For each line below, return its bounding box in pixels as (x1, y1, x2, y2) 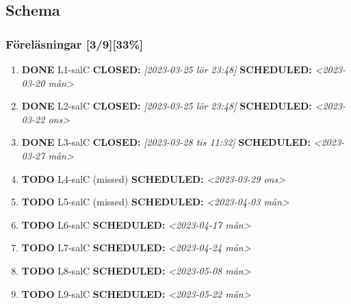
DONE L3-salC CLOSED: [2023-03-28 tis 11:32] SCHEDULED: (21, 135, 311, 149)
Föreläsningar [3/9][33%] (5, 35, 144, 52)
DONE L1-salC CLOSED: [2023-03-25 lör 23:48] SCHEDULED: (21, 62, 312, 76)
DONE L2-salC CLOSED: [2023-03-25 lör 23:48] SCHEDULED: (21, 99, 312, 113)
